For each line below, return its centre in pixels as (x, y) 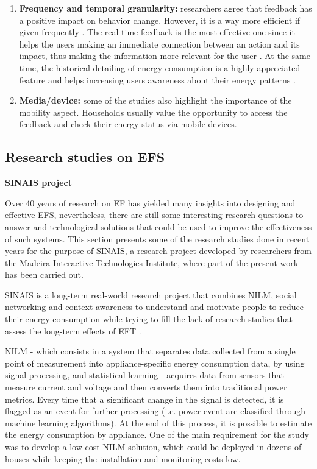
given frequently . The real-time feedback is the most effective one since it (157, 32)
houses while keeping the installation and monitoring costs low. (123, 458)
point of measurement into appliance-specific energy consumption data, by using (155, 363)
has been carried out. (44, 274)
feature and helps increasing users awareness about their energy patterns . (157, 79)
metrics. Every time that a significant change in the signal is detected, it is (144, 399)
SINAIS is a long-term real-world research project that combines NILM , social (151, 294)
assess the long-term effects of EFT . (73, 330)
